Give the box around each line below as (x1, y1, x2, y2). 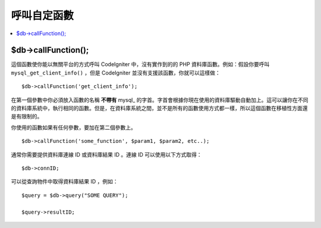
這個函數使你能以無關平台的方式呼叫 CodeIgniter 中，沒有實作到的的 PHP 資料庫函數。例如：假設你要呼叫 (11, 61, 270, 68)
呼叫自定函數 (11, 9, 74, 22)
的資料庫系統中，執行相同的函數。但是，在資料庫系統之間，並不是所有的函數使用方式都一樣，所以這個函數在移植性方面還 (11, 105, 308, 112)
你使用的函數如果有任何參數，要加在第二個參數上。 (11, 124, 136, 131)
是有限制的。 (11, 113, 43, 120)
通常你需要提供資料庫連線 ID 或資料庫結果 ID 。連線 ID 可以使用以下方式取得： (11, 151, 202, 158)
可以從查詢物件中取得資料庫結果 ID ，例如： (11, 178, 118, 185)
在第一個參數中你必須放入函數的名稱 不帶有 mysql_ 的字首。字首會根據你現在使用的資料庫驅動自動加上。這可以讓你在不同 (11, 96, 309, 104)
